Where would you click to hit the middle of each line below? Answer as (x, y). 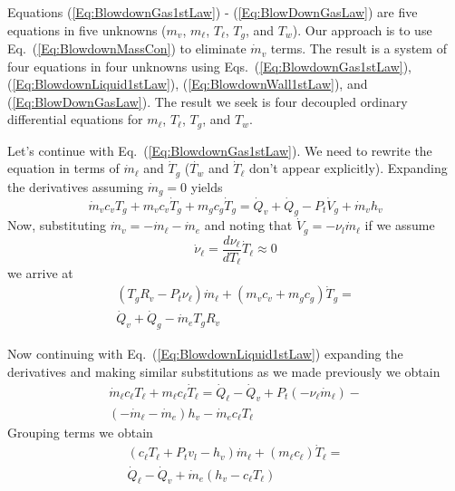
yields (207, 186)
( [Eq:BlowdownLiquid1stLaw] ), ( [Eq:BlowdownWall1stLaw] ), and (188, 84)
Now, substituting (57, 225)
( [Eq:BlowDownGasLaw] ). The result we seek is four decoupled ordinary (208, 101)
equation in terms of (63, 168)
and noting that (248, 225)
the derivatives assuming (75, 186)
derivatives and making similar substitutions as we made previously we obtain (224, 371)
